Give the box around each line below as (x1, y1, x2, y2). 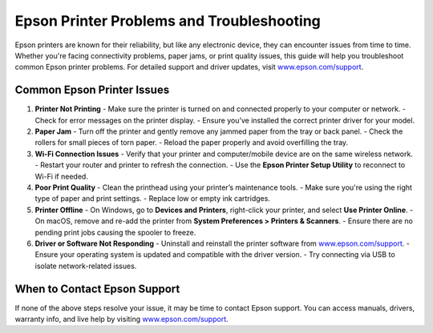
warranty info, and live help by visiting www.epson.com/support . (14, 315, 229, 323)
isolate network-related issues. (34, 261, 137, 271)
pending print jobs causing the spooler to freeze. (34, 227, 196, 237)
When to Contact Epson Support (14, 282, 180, 295)
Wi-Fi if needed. (34, 171, 88, 181)
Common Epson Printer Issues (14, 83, 170, 97)
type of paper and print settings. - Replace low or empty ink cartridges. (34, 194, 270, 203)
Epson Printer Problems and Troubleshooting (14, 12, 321, 30)
